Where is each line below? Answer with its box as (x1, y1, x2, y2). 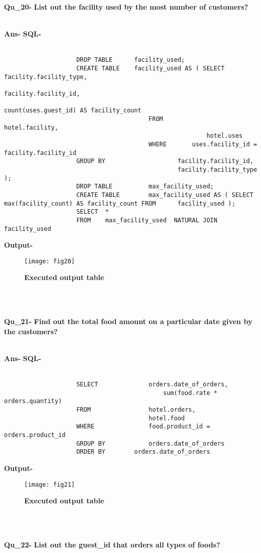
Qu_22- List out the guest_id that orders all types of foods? (4, 539, 221, 550)
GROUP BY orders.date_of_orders (76, 440, 225, 447)
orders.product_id (4, 431, 66, 439)
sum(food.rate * (163, 389, 218, 397)
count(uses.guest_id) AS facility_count (4, 107, 142, 114)
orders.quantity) (4, 398, 62, 405)
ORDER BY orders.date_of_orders (76, 448, 211, 456)
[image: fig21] (24, 481, 75, 488)
